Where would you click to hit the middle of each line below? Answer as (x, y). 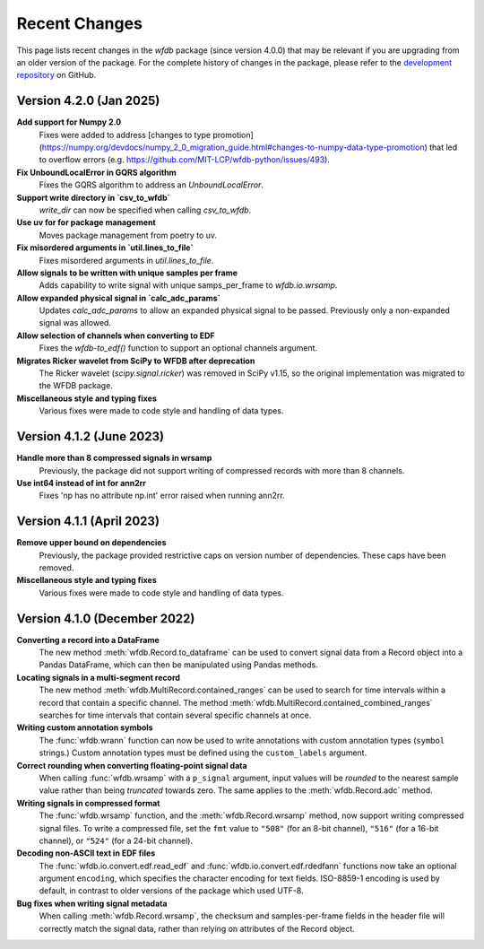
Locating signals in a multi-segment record (99, 677)
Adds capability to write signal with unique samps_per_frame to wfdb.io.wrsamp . (188, 285)
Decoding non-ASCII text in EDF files (86, 853)
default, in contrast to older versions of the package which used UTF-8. (171, 891)
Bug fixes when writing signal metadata (92, 903)
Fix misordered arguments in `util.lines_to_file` (105, 248)
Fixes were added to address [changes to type (125, 135)
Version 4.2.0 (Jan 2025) (88, 101)
